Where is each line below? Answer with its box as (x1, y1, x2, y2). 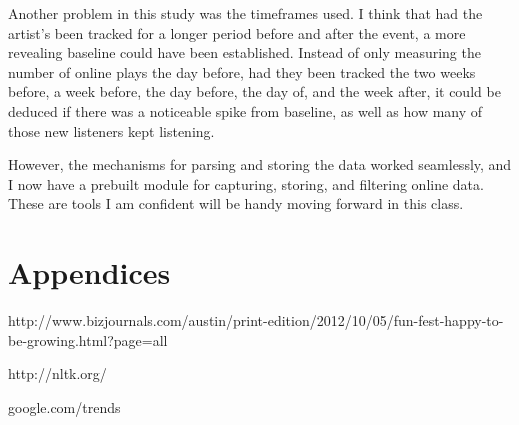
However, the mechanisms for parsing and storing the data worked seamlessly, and (8, 154, 512, 175)
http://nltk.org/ (8, 363, 107, 384)
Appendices (8, 252, 171, 293)
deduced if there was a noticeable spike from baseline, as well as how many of (8, 100, 483, 121)
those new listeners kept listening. (8, 120, 215, 141)
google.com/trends (8, 396, 121, 417)
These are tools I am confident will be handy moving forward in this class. (8, 193, 464, 214)
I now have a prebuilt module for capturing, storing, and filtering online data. (8, 173, 484, 194)
